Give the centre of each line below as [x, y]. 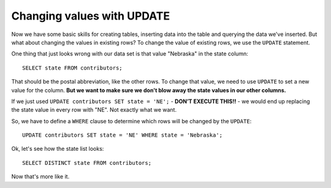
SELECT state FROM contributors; [72, 68]
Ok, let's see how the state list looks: [58, 149]
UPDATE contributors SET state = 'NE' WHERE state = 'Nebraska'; [123, 135]
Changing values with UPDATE [91, 16]
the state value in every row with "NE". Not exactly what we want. [94, 110]
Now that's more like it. [40, 176]
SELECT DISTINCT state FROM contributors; [87, 163]
